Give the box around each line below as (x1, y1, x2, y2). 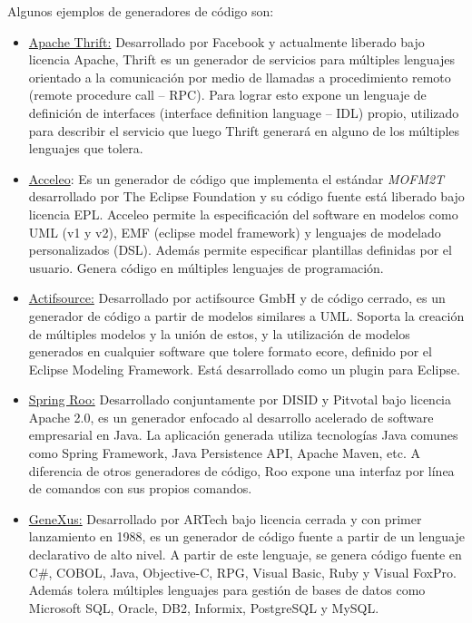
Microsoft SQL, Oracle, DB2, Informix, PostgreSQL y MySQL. (28, 598, 379, 617)
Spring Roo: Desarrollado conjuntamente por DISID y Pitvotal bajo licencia (28, 390, 452, 409)
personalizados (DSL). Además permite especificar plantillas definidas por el (28, 240, 452, 259)
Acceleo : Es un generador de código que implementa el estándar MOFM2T (28, 169, 445, 188)
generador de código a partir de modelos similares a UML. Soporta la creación (28, 306, 465, 325)
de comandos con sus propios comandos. (28, 479, 252, 498)
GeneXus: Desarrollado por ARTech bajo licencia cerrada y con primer (28, 509, 422, 528)
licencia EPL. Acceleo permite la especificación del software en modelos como (28, 204, 458, 223)
